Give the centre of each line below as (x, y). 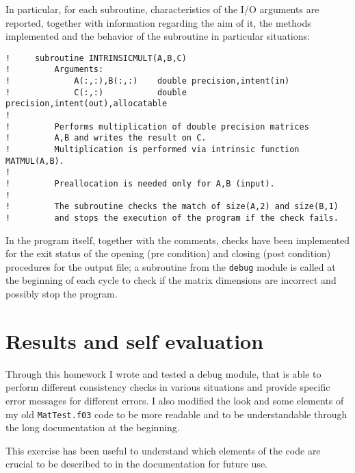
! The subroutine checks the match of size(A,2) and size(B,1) (172, 207)
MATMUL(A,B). (35, 161)
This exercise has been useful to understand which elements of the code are (163, 450)
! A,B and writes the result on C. (106, 138)
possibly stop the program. (62, 294)
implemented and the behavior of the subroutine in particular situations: (158, 36)
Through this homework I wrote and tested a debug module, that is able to (163, 373)
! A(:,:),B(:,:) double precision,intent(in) (148, 81)
